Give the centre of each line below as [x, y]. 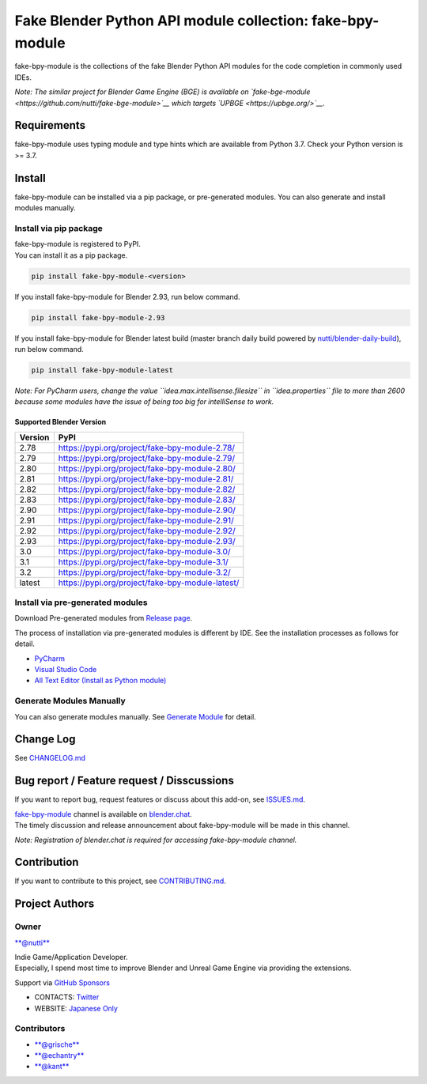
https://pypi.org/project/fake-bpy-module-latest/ [149, 583]
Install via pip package [59, 228]
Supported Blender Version [60, 422]
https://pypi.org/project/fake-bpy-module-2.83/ [147, 500]
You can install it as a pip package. [71, 255]
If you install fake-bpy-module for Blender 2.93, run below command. [127, 296]
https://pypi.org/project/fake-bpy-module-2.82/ [147, 489]
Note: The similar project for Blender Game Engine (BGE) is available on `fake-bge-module [162, 92]
